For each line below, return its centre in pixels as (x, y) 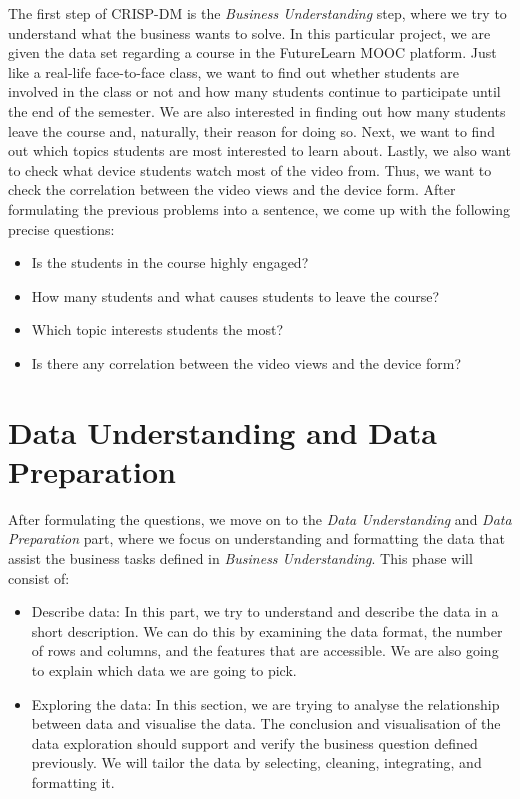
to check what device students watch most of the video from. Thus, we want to (250, 169)
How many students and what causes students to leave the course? (235, 295)
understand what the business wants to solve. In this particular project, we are (249, 32)
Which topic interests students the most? (157, 329)
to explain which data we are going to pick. (164, 669)
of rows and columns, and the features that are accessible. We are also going (265, 650)
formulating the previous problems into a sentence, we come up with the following (259, 208)
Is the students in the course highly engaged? (170, 262)
